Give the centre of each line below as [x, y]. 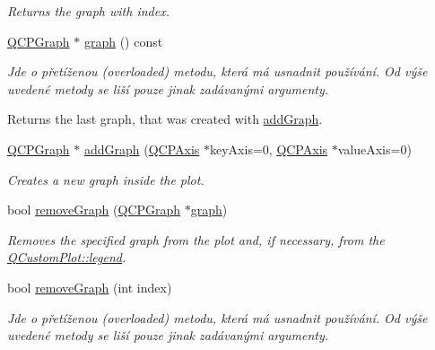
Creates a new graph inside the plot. [106, 179]
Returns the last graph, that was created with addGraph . [165, 119]
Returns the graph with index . [88, 11]
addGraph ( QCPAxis [142, 149]
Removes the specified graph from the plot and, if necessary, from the [196, 239]
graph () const [123, 41]
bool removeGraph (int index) [90, 287]
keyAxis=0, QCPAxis [269, 149]
